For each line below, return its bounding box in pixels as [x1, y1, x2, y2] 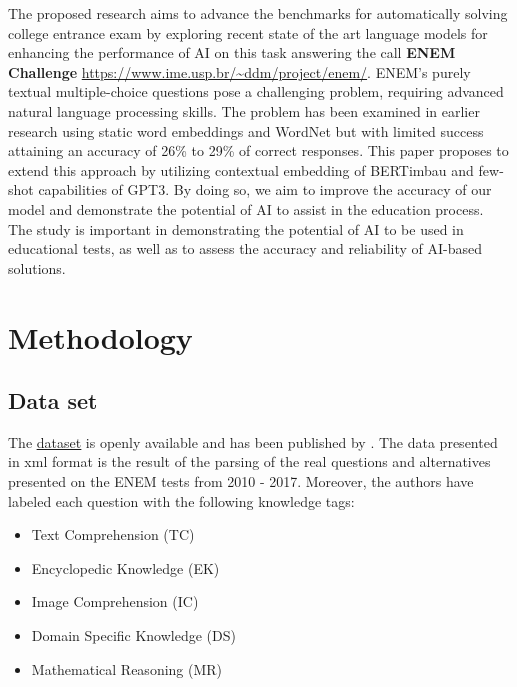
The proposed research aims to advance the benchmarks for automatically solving [8, 3, 508, 23]
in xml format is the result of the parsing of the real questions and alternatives [8, 451, 491, 472]
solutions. [8, 257, 66, 278]
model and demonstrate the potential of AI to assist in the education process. [8, 198, 484, 219]
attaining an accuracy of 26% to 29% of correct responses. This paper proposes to [8, 140, 509, 161]
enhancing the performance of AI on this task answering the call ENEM [8, 42, 456, 63]
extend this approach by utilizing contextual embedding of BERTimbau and [8, 159, 474, 180]
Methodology [8, 316, 193, 357]
